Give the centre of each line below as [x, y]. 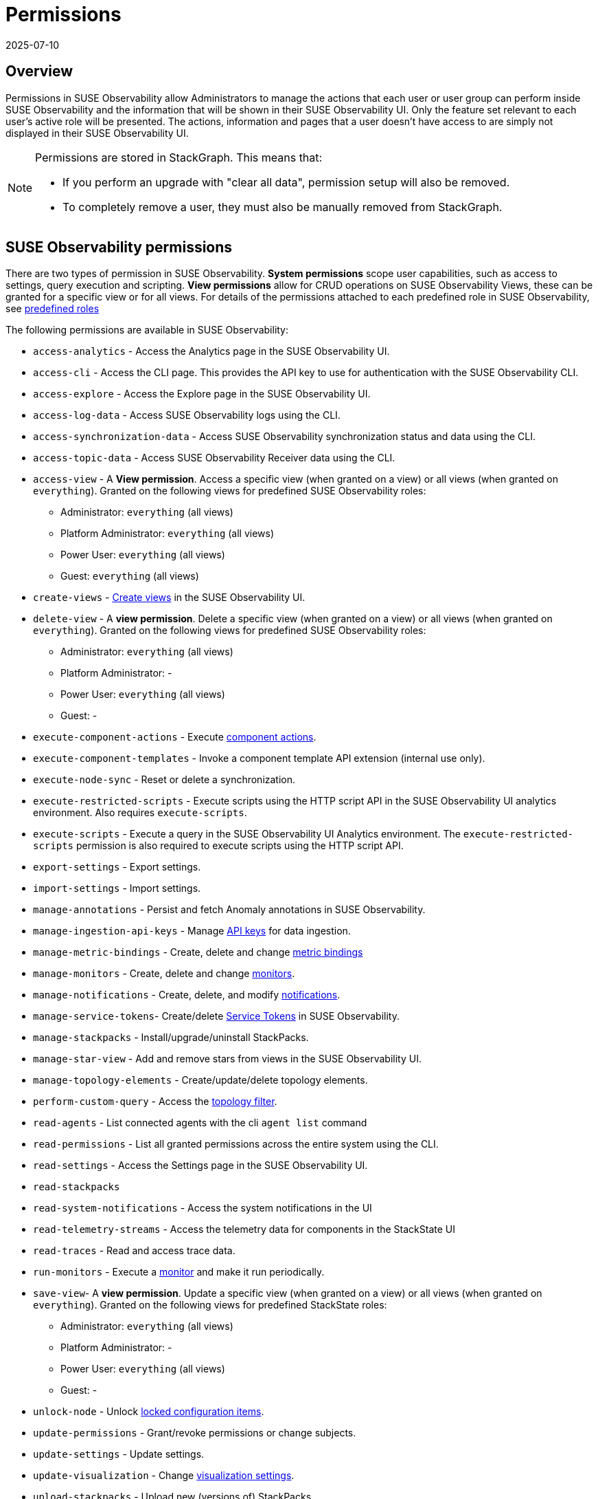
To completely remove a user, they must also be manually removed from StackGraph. [283, 207]
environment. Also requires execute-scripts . [140, 813]
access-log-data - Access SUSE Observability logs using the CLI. [187, 415]
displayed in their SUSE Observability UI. [97, 133]
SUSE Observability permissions [119, 248]
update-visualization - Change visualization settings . [164, 1476]
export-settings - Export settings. [117, 867]
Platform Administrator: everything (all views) [168, 534]
